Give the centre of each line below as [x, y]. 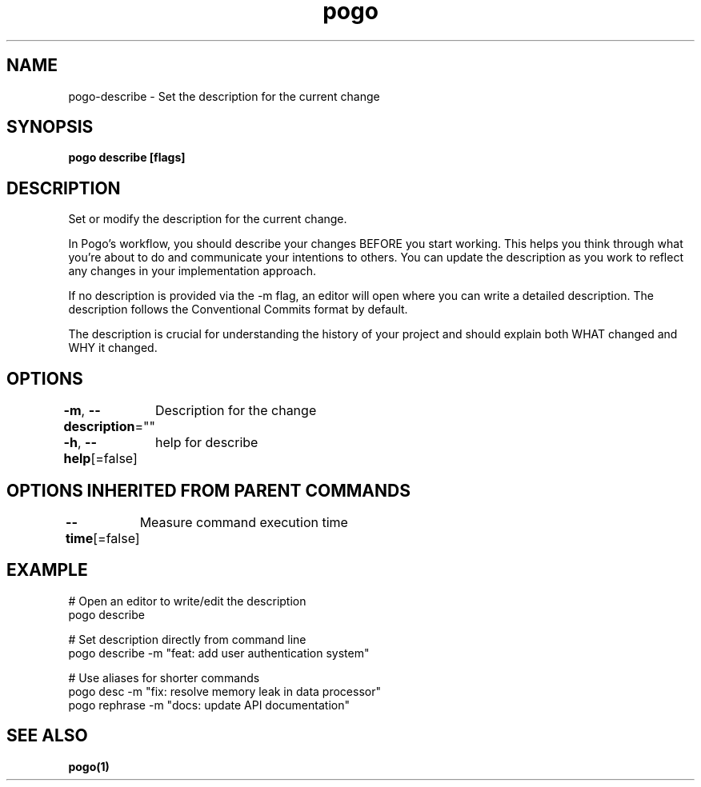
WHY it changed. [113, 348]
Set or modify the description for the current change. [208, 219]
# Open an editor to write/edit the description [187, 601]
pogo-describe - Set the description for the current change [224, 96]
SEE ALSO [47, 736]
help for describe [206, 443]
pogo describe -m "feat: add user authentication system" [219, 653]
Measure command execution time [244, 522]
